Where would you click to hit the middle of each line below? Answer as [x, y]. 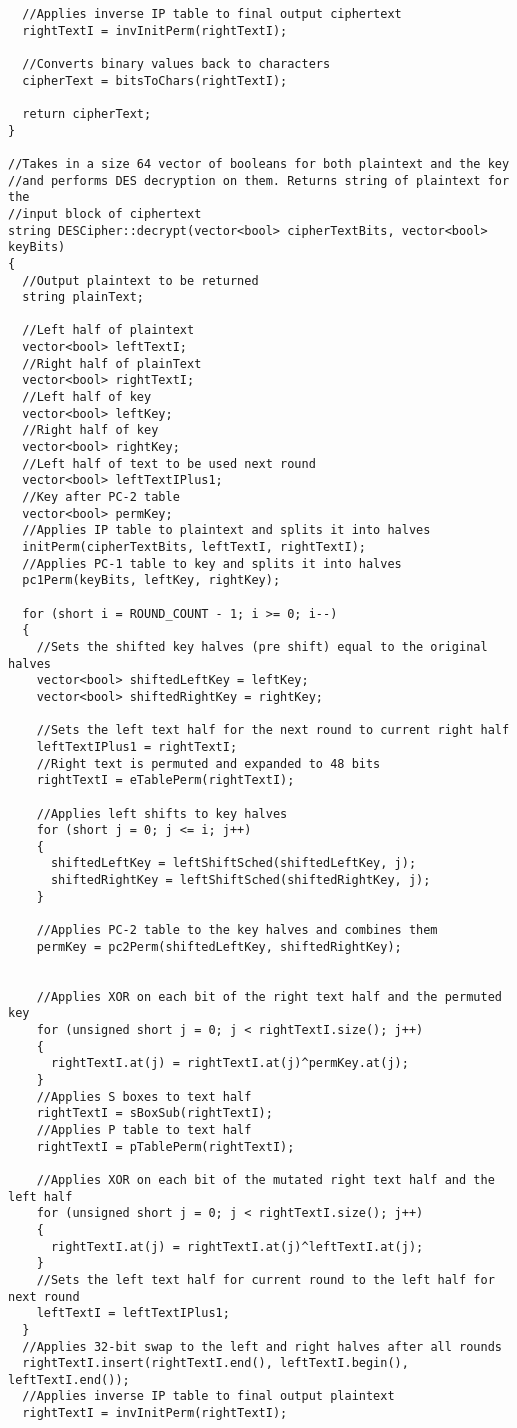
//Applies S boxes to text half [144, 1096]
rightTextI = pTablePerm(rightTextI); [165, 1146]
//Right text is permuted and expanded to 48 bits [208, 763]
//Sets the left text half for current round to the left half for [265, 1279]
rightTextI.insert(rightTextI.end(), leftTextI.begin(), [215, 1363]
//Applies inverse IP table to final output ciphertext [212, 14]
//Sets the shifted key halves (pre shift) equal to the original [262, 646]
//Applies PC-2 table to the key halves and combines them [237, 930]
